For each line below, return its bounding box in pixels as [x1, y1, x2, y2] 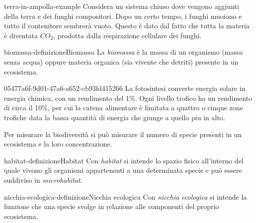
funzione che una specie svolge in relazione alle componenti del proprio [4, 201, 219, 212]
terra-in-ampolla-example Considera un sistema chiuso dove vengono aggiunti [4, 1, 239, 11]
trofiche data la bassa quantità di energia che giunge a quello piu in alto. [4, 112, 225, 122]
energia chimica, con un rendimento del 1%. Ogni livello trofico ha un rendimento [4, 92, 253, 103]
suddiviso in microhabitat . [4, 174, 83, 185]
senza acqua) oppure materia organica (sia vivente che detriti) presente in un [4, 56, 239, 67]
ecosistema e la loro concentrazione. [4, 139, 112, 149]
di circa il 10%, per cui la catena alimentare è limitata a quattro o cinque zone [4, 102, 243, 113]
